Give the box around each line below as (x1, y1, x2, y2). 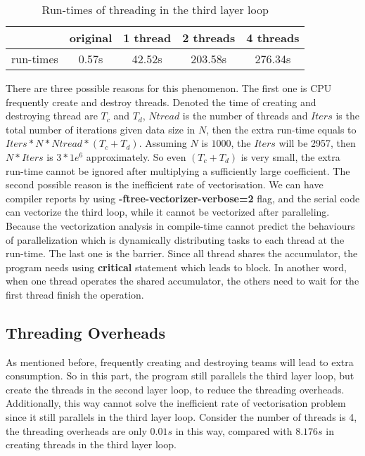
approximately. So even (86, 149, 186, 164)
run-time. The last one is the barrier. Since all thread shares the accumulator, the (6, 246, 358, 261)
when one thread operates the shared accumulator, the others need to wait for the (6, 273, 359, 288)
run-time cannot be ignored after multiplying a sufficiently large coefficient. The (6, 163, 350, 178)
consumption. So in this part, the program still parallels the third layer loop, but (6, 368, 354, 383)
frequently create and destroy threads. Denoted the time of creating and (6, 94, 316, 109)
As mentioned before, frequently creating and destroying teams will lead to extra (6, 354, 354, 369)
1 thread (123, 30, 172, 46)
